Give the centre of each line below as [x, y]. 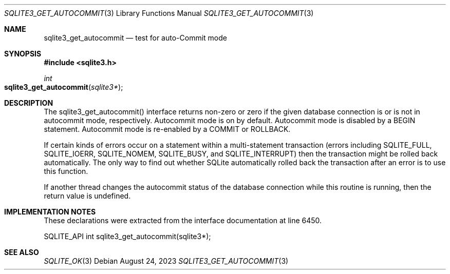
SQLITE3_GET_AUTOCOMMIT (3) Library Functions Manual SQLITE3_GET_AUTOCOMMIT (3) [159, 13]
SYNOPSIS [23, 54]
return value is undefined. [87, 196]
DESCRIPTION [29, 103]
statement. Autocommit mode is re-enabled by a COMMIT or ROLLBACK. [167, 129]
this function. [66, 171]
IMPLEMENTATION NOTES [50, 212]
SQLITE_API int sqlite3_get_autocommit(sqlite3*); [127, 236]
